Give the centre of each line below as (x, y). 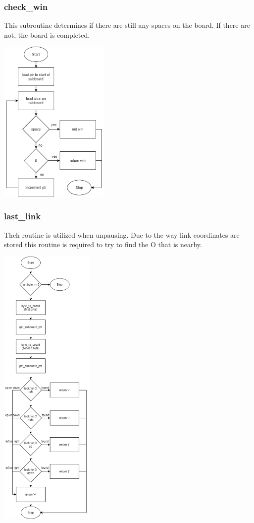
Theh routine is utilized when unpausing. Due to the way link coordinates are (122, 234)
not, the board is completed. (47, 34)
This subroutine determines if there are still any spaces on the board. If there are (127, 25)
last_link (23, 216)
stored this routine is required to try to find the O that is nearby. (103, 244)
